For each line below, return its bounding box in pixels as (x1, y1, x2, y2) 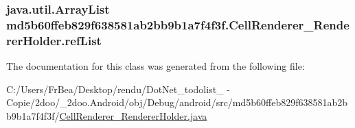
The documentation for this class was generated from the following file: (6, 59, 305, 73)
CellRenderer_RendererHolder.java (59, 108, 207, 123)
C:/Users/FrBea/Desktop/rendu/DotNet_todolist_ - (6, 81, 230, 96)
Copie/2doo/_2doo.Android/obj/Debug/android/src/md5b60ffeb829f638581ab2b (6, 95, 348, 110)
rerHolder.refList (6, 31, 102, 49)
